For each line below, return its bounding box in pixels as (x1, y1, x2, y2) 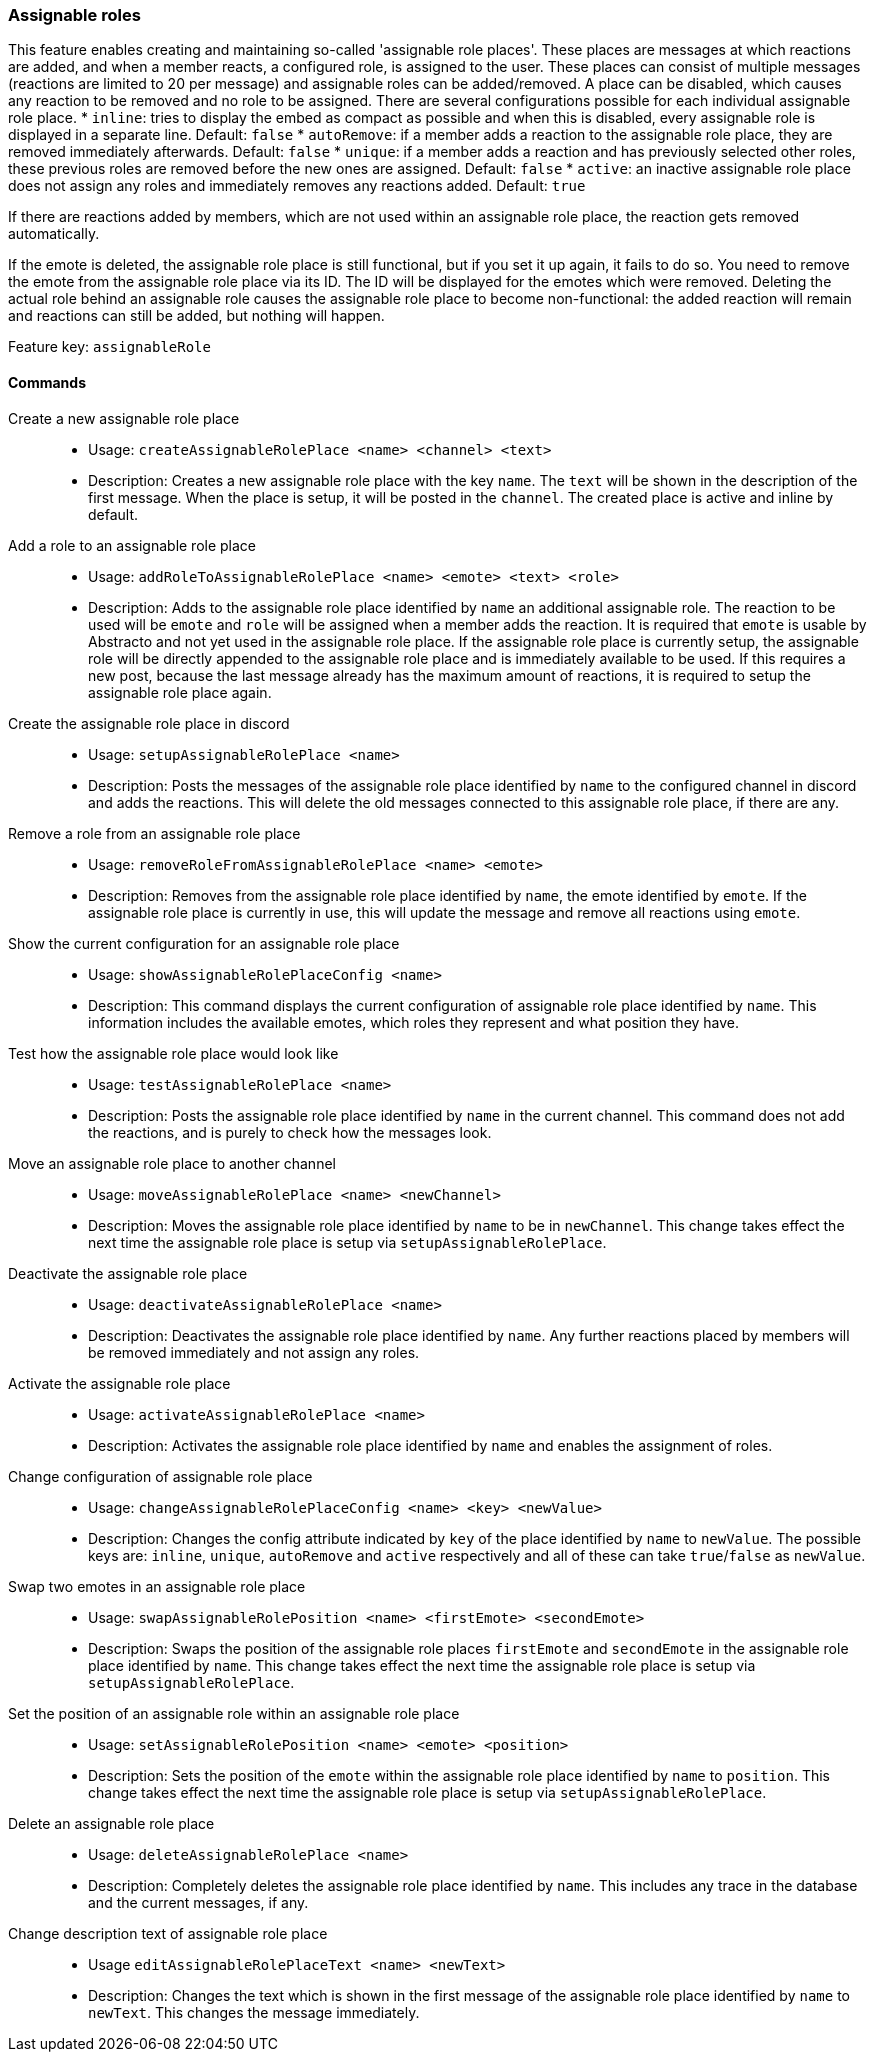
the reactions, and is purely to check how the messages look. (88, 1123, 492, 1141)
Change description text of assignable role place (8, 1924, 328, 1942)
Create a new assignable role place (8, 409, 240, 427)
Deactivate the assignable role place (8, 1264, 248, 1282)
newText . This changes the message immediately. (88, 2003, 420, 2021)
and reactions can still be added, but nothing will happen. (8, 307, 385, 325)
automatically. (8, 225, 100, 243)
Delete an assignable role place (8, 1814, 215, 1832)
